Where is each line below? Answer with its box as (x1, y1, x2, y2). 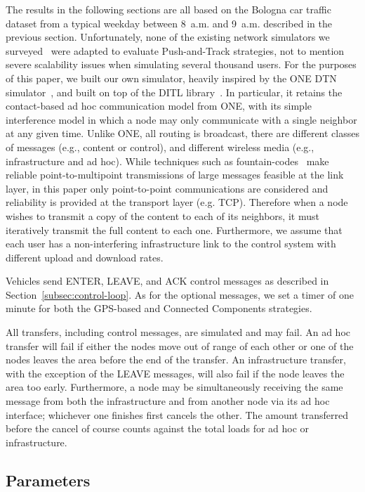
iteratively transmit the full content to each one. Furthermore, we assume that (6, 222, 343, 237)
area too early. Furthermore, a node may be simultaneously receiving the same (6, 380, 343, 394)
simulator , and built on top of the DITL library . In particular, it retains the (6, 84, 343, 99)
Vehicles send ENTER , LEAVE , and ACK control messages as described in (6, 273, 329, 288)
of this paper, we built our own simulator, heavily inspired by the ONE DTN (6, 70, 337, 85)
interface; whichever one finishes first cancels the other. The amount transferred (6, 407, 348, 422)
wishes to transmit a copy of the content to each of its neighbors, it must (6, 208, 319, 223)
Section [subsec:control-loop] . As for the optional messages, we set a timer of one (6, 287, 354, 302)
